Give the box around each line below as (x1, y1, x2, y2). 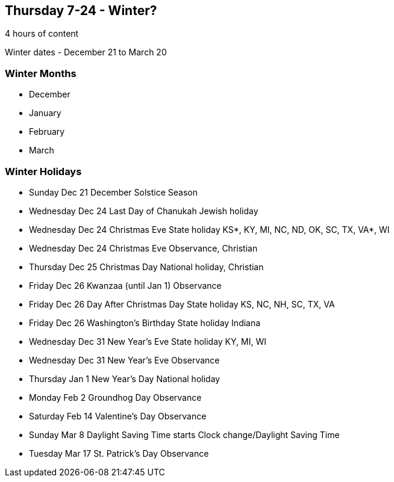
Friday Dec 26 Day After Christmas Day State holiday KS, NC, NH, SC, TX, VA (29, 298, 335, 309)
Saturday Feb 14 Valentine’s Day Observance (29, 410, 207, 421)
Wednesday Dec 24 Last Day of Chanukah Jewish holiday (29, 205, 258, 216)
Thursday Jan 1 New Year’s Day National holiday (29, 373, 220, 384)
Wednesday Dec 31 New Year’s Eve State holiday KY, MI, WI (29, 336, 266, 347)
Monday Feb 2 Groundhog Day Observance (29, 392, 202, 403)
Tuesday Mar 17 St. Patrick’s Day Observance (29, 448, 209, 459)
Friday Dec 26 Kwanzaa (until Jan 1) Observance (29, 280, 222, 291)
